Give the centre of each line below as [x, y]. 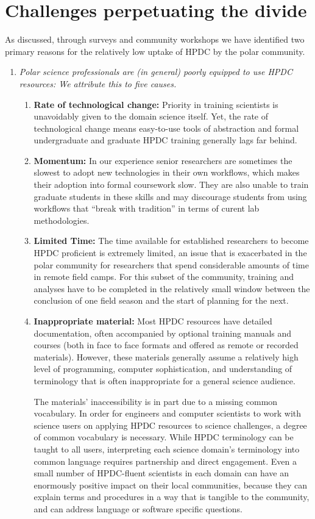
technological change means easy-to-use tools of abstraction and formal [166, 128]
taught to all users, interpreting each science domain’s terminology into [167, 449]
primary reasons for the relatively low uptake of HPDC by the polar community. [155, 51]
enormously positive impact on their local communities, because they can [170, 485]
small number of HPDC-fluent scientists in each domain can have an [161, 473]
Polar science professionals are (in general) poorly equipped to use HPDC [156, 72]
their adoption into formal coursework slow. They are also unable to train [171, 184]
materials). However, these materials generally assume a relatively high [166, 356]
